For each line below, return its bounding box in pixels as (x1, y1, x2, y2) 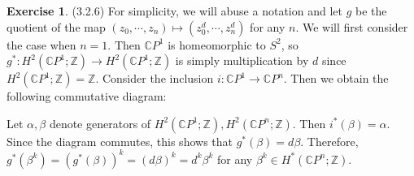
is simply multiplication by (175, 52, 309, 69)
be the (355, 2, 387, 19)
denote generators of (49, 114, 151, 131)
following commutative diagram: (7, 88, 167, 105)
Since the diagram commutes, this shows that (7, 132, 233, 149)
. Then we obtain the (283, 70, 389, 87)
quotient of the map (7, 18, 106, 35)
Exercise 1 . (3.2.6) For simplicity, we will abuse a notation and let (7, 2, 342, 19)
